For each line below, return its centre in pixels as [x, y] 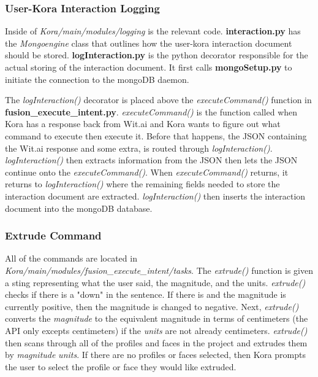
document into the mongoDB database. [79, 208]
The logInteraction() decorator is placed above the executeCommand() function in [158, 100]
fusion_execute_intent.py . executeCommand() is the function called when [151, 111]
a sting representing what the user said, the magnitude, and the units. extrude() [155, 282]
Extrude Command [53, 235]
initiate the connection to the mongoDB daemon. [97, 79]
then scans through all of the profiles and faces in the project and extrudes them [156, 342]
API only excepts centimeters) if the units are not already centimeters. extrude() [156, 330]
